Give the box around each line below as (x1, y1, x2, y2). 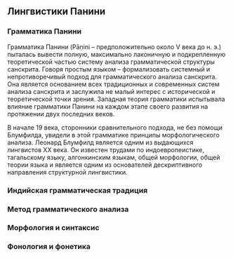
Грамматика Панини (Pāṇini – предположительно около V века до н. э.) (7, 42, 222, 51)
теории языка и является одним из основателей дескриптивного (7, 161, 203, 169)
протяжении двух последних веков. (7, 109, 115, 118)
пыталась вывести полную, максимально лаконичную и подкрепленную (7, 50, 226, 58)
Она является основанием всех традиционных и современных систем (7, 80, 220, 88)
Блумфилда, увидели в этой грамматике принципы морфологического (7, 130, 220, 139)
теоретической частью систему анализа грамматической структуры (7, 57, 215, 66)
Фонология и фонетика (7, 242, 91, 252)
